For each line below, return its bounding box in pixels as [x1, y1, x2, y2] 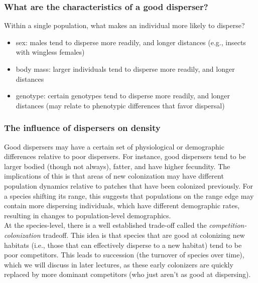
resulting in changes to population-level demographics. [4, 210, 171, 220]
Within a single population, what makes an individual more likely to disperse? [4, 20, 245, 31]
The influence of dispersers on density [4, 121, 161, 134]
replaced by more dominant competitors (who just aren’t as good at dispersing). [4, 269, 251, 279]
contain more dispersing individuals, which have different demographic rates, [4, 200, 240, 211]
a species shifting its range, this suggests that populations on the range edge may [4, 190, 254, 201]
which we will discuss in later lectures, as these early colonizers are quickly [4, 259, 233, 269]
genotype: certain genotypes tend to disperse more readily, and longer [16, 90, 230, 101]
